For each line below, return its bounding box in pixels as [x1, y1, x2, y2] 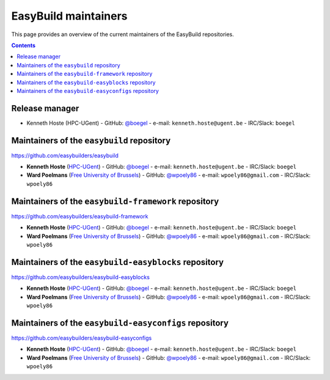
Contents [11, 42, 36, 49]
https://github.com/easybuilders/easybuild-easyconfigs [11, 334, 152, 341]
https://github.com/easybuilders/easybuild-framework [11, 212, 148, 220]
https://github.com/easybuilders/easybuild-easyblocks [11, 273, 150, 281]
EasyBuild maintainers [11, 9, 128, 23]
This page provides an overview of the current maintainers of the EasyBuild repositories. [11, 31, 235, 38]
